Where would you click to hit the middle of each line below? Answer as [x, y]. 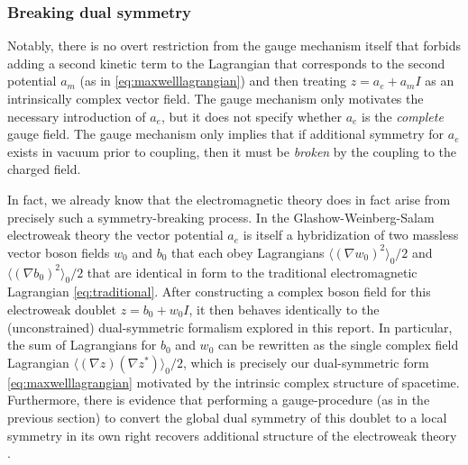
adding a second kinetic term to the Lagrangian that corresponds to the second [226, 63]
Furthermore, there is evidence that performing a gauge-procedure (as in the [219, 400]
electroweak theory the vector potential [115, 235]
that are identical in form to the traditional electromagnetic [252, 272]
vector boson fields [59, 252]
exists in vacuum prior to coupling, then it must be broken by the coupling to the [232, 151]
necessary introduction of [77, 116]
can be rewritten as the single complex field [338, 345]
